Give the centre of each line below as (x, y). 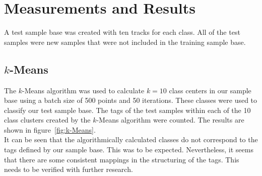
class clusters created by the (47, 120)
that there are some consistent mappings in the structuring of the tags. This (122, 159)
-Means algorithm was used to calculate (83, 90)
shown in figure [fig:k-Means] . (50, 129)
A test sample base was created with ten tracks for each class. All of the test (122, 32)
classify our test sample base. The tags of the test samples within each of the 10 (127, 110)
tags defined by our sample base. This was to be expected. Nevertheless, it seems (129, 150)
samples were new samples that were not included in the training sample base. (125, 42)
